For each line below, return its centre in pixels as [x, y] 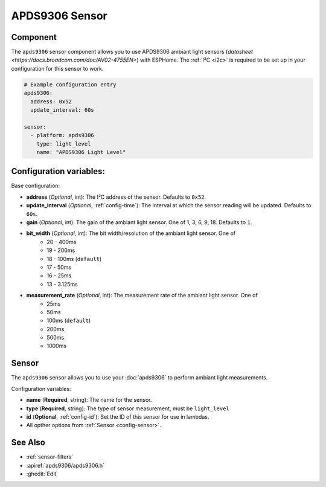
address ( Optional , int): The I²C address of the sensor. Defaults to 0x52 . [116, 197]
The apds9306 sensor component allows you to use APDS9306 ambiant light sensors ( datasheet [132, 52]
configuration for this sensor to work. [57, 68]
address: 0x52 [51, 102]
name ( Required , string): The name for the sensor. [89, 400]
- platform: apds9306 [62, 135]
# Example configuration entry [70, 84]
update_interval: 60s [62, 110]
